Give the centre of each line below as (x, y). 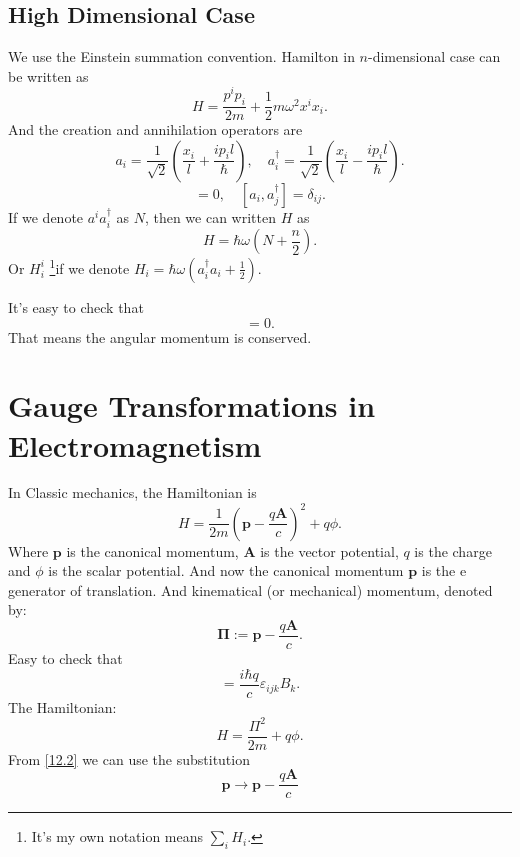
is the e (444, 570)
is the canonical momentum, (152, 550)
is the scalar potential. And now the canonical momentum (226, 570)
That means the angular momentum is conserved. (160, 336)
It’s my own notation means (117, 836)
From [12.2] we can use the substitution (129, 758)
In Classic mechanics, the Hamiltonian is (132, 492)
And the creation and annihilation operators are (155, 129)
